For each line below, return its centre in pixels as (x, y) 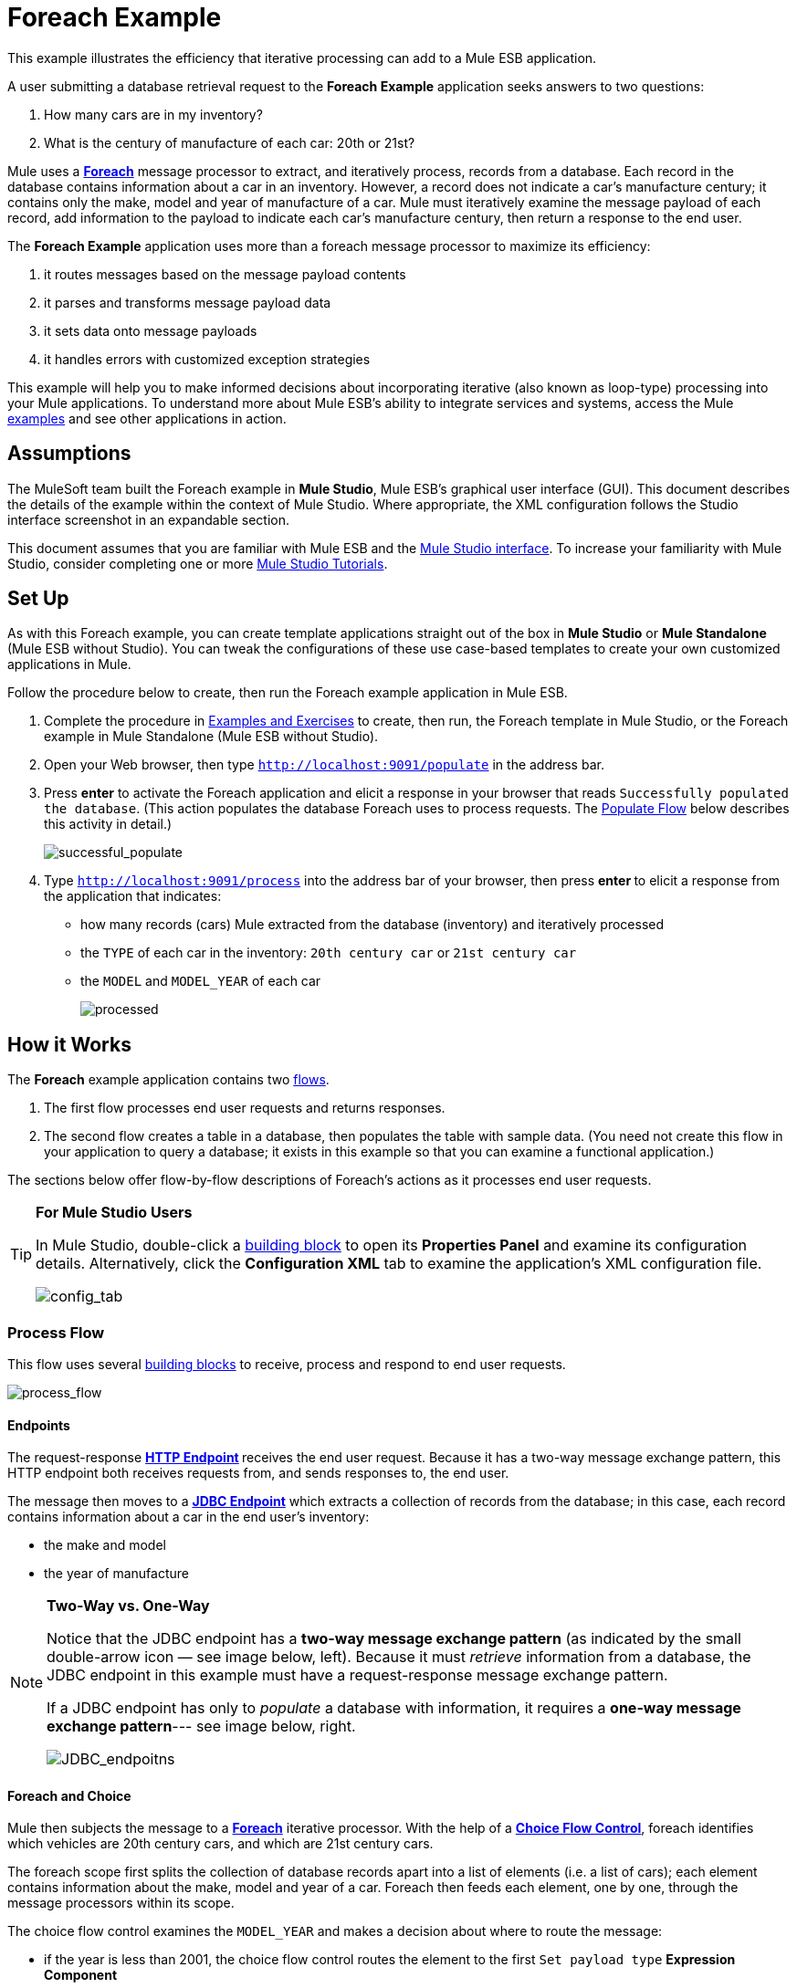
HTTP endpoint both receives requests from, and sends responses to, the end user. (258, 1473)
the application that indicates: (133, 896)
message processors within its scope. (121, 1903)
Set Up (38, 599)
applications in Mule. (69, 664)
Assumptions (69, 454)
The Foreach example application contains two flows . (168, 1080)
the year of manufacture (116, 1574)
